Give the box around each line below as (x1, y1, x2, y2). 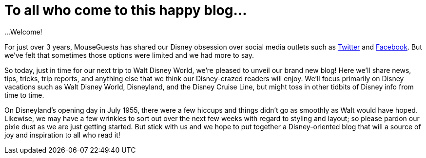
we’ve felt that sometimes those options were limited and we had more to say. (4, 51, 254, 59)
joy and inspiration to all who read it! (4, 130, 120, 139)
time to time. (4, 90, 44, 99)
